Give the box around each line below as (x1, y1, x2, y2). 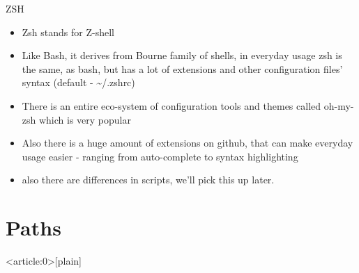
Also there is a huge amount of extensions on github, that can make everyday (22, 135, 353, 150)
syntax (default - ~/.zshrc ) (22, 75, 135, 90)
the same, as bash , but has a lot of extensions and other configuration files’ (22, 61, 343, 76)
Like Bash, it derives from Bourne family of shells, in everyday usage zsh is (22, 48, 342, 63)
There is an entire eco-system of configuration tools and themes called (22, 98, 321, 113)
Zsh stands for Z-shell (22, 24, 114, 39)
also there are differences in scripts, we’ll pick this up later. (22, 172, 275, 187)
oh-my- (323, 98, 354, 113)
